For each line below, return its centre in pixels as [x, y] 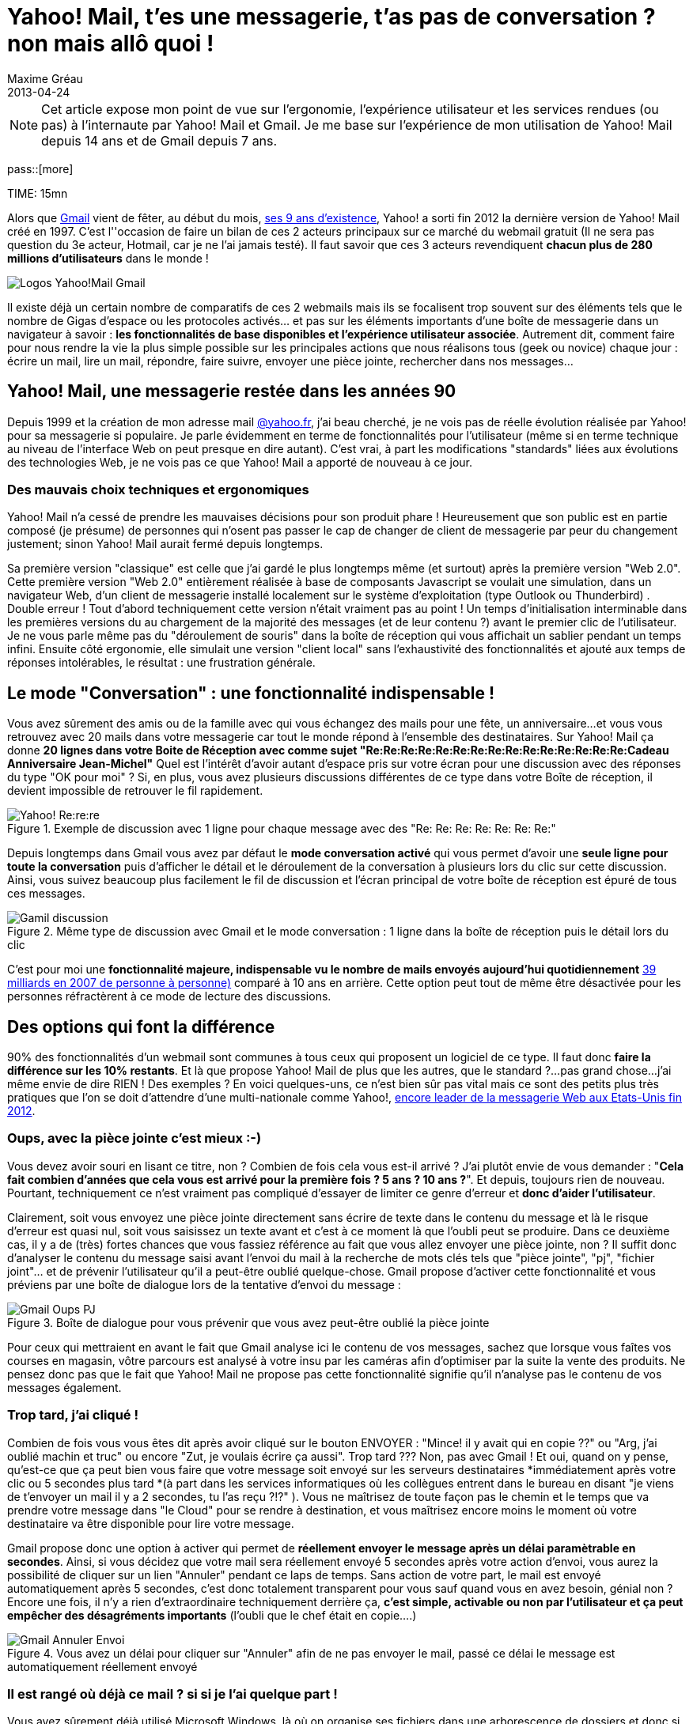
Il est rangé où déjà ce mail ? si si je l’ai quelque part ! [172, 1694]
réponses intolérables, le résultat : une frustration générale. [161, 663]
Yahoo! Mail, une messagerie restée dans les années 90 [232, 391]
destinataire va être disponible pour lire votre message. [151, 1523]
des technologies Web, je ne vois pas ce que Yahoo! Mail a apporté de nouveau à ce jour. [240, 462]
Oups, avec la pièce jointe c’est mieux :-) [134, 1138]
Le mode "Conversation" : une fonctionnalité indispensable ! [251, 693]
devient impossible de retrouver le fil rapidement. [135, 791]
